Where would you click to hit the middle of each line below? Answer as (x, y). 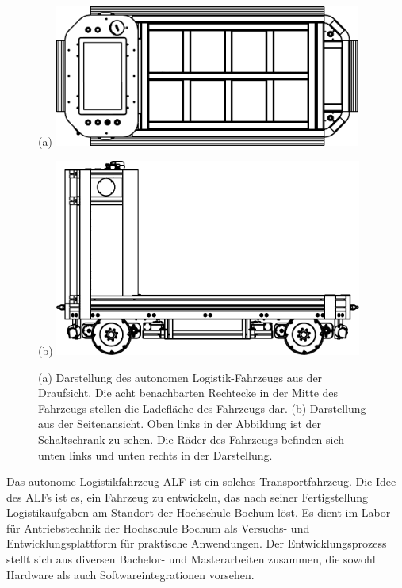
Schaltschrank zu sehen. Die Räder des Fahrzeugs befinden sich (191, 439)
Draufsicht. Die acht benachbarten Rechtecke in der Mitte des (188, 393)
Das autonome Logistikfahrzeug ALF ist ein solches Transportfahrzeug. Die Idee (201, 481)
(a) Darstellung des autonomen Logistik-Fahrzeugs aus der (180, 377)
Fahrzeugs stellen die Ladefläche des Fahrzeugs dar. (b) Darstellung (202, 408)
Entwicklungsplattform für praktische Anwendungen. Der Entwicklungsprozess (197, 543)
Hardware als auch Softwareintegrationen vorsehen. (130, 574)
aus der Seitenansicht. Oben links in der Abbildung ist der (180, 424)
